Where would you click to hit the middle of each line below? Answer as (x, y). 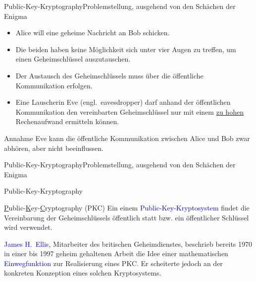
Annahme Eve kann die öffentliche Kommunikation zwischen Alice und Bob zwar (127, 138)
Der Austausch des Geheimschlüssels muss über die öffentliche (109, 75)
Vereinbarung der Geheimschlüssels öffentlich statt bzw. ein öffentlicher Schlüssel (127, 217)
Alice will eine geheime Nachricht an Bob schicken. (93, 33)
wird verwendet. (28, 227)
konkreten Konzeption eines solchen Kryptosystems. (83, 273)
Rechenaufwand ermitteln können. (67, 121)
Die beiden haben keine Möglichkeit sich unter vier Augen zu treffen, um (126, 49)
